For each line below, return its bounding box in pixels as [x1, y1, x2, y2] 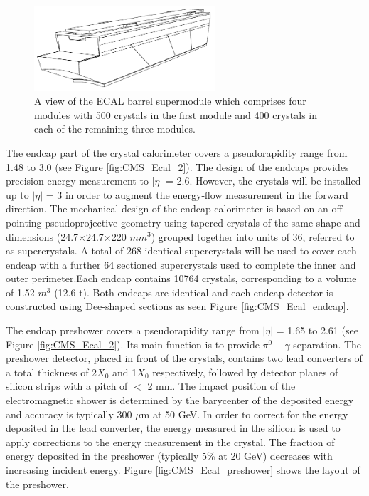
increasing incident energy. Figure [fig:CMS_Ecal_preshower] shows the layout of [6, 463, 360, 477]
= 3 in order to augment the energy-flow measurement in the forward [46, 187, 348, 202]
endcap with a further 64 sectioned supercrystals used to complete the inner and [6, 257, 356, 272]
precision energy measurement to [6, 173, 149, 188]
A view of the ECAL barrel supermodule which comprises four [34, 93, 306, 108]
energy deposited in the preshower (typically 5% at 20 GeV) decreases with [6, 448, 333, 463]
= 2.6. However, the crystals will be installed [165, 173, 361, 188]
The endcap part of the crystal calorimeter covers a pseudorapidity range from [6, 145, 348, 160]
